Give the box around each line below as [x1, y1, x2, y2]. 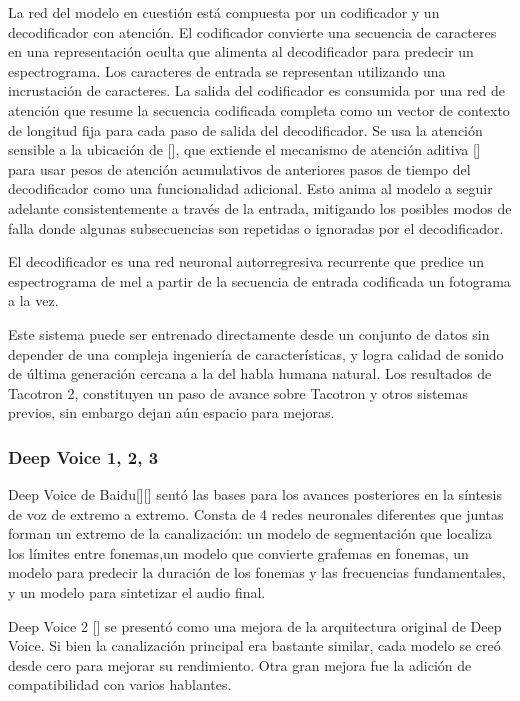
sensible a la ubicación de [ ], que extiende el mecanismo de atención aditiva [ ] [8, 139, 481, 160]
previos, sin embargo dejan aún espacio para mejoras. [8, 402, 335, 423]
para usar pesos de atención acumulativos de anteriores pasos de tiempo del [8, 158, 471, 179]
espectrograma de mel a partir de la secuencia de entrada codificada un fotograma [8, 270, 511, 291]
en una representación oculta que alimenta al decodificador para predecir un [8, 41, 474, 62]
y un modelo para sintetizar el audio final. [8, 582, 266, 603]
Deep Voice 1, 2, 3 [8, 444, 159, 469]
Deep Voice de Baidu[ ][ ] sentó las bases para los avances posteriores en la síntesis [8, 484, 503, 505]
